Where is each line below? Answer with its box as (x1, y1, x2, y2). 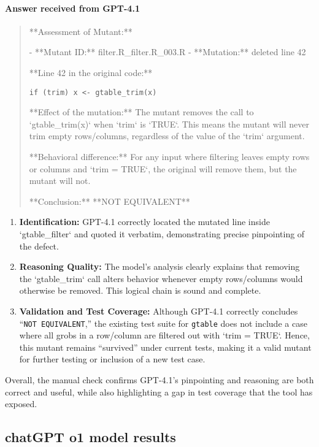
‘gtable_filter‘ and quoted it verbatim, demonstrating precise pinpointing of (19, 227, 305, 240)
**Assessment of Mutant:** (29, 25, 133, 37)
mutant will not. (29, 174, 91, 187)
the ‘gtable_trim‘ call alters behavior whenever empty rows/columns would (19, 272, 303, 285)
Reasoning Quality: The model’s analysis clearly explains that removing (19, 260, 300, 273)
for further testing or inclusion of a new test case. (19, 353, 206, 365)
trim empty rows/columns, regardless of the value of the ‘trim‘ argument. (29, 129, 305, 142)
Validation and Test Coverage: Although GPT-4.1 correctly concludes (19, 304, 298, 317)
